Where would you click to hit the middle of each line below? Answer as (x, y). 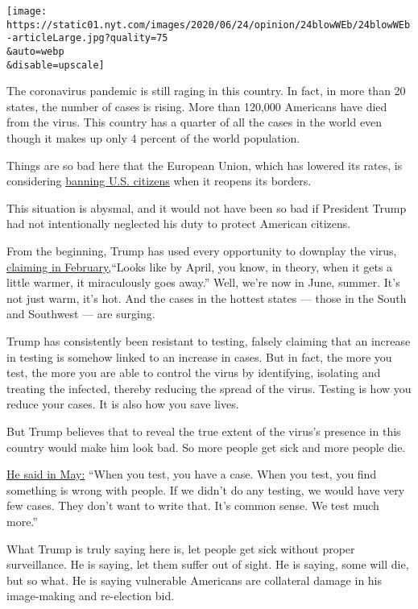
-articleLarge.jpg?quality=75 (87, 38)
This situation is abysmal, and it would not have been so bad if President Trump (207, 207)
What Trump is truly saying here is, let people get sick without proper (181, 548)
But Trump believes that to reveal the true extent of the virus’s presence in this (204, 431)
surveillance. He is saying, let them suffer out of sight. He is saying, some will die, (208, 564)
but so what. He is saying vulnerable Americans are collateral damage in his (195, 580)
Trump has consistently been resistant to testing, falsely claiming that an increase (209, 341)
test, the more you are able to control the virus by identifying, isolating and (194, 373)
